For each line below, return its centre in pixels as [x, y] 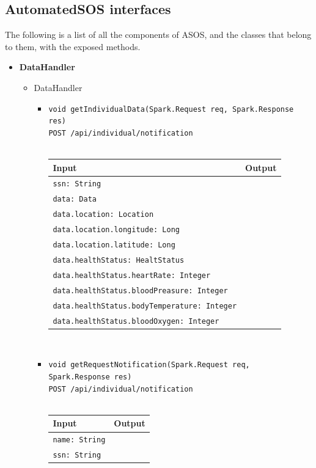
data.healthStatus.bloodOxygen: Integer [136, 321]
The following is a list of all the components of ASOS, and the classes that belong [158, 35]
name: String [79, 440]
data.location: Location [103, 215]
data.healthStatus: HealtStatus [119, 261]
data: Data [75, 199]
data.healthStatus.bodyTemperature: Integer [145, 306]
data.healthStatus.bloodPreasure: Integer [140, 291]
